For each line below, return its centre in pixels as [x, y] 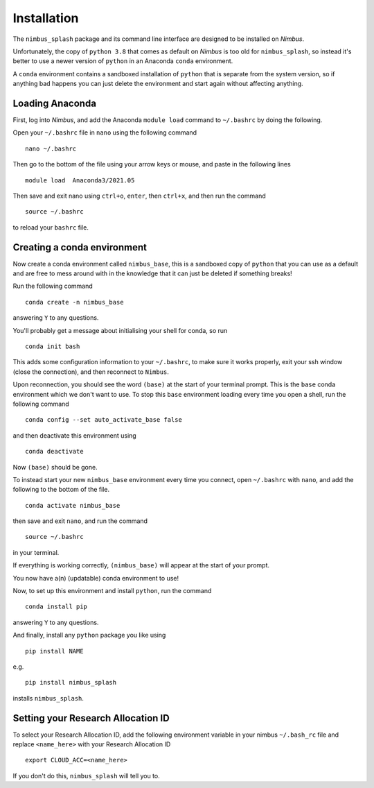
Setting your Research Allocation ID [91, 718]
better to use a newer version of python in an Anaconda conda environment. [123, 61]
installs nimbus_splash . [48, 698]
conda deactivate [54, 452]
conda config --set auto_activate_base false [104, 420]
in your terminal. [36, 552]
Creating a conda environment [80, 247]
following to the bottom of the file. [61, 490]
